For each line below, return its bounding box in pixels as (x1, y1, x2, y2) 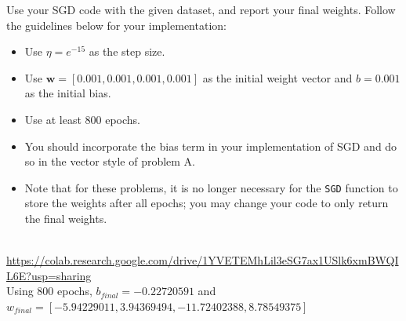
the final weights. (24, 210, 107, 226)
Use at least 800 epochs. (24, 111, 140, 127)
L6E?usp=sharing (6, 267, 92, 283)
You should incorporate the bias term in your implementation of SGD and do (24, 137, 397, 154)
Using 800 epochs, (6, 283, 92, 299)
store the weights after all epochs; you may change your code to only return (24, 195, 389, 211)
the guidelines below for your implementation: (6, 16, 227, 33)
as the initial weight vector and (202, 69, 353, 86)
